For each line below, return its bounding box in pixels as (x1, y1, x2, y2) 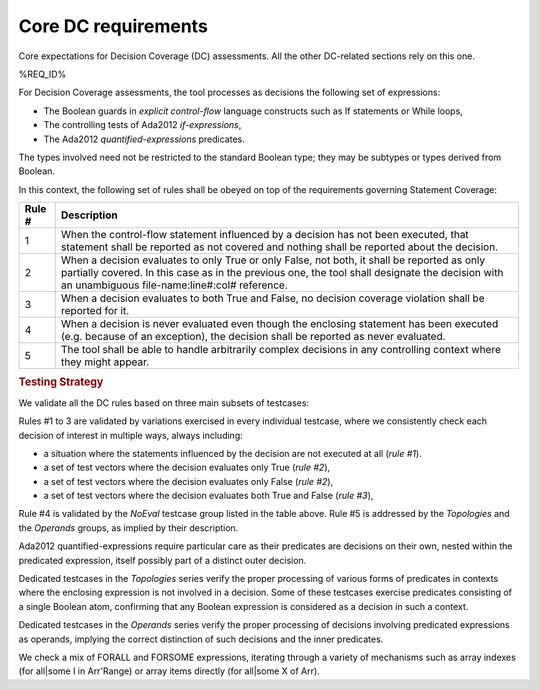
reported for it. (60, 304, 130, 318)
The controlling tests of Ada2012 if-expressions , (43, 119, 242, 131)
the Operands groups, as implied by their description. (18, 521, 239, 534)
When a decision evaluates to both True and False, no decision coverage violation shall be (60, 291, 485, 305)
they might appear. (60, 355, 150, 369)
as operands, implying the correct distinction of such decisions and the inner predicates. (18, 633, 384, 645)
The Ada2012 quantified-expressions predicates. (43, 133, 245, 145)
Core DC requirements (18, 15, 209, 37)
